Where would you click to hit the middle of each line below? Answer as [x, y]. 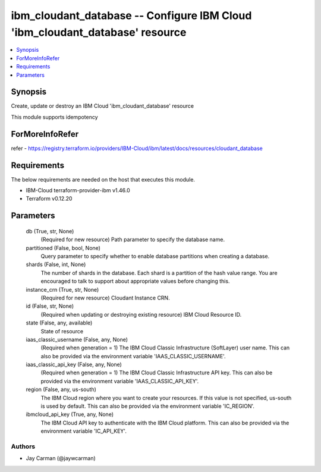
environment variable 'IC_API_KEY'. [84, 431]
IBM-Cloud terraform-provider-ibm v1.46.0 [78, 190]
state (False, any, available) [59, 323]
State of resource [62, 331]
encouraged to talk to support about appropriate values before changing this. [135, 281]
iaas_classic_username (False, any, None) [77, 339]
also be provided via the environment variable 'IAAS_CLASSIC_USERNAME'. [133, 356]
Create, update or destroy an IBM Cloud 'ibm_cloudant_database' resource [103, 106]
